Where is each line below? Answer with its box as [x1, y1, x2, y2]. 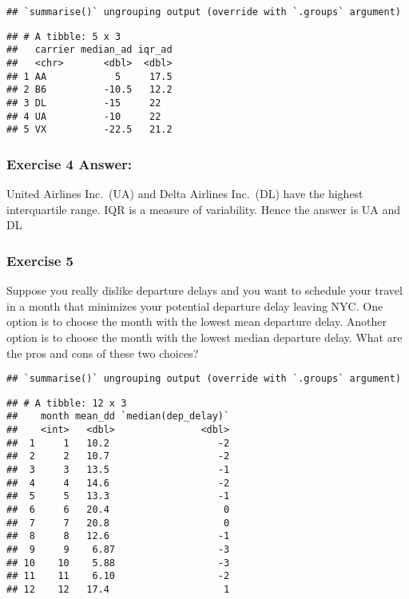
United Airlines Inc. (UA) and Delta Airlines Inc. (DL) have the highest [6, 185, 363, 202]
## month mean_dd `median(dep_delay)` [6, 411, 230, 422]
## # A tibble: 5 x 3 [6, 30, 121, 42]
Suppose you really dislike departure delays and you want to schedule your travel [6, 282, 403, 299]
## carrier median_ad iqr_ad [6, 44, 173, 56]
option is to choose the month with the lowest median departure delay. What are [6, 328, 403, 345]
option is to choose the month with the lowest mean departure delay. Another [6, 313, 387, 330]
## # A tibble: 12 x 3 [6, 397, 127, 409]
